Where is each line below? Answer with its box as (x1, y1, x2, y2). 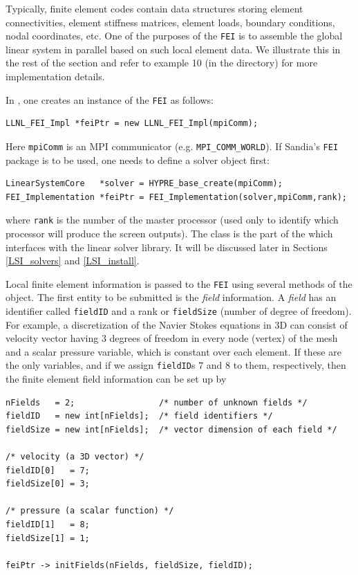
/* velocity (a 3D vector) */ (6, 452, 144, 462)
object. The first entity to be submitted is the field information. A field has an (6, 290, 337, 304)
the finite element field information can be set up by (6, 372, 227, 386)
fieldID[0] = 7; (6, 465, 90, 475)
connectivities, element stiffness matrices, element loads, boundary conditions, (6, 15, 335, 29)
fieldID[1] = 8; (6, 520, 90, 530)
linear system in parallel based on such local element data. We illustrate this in (6, 42, 341, 56)
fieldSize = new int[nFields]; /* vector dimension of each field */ (6, 424, 337, 435)
